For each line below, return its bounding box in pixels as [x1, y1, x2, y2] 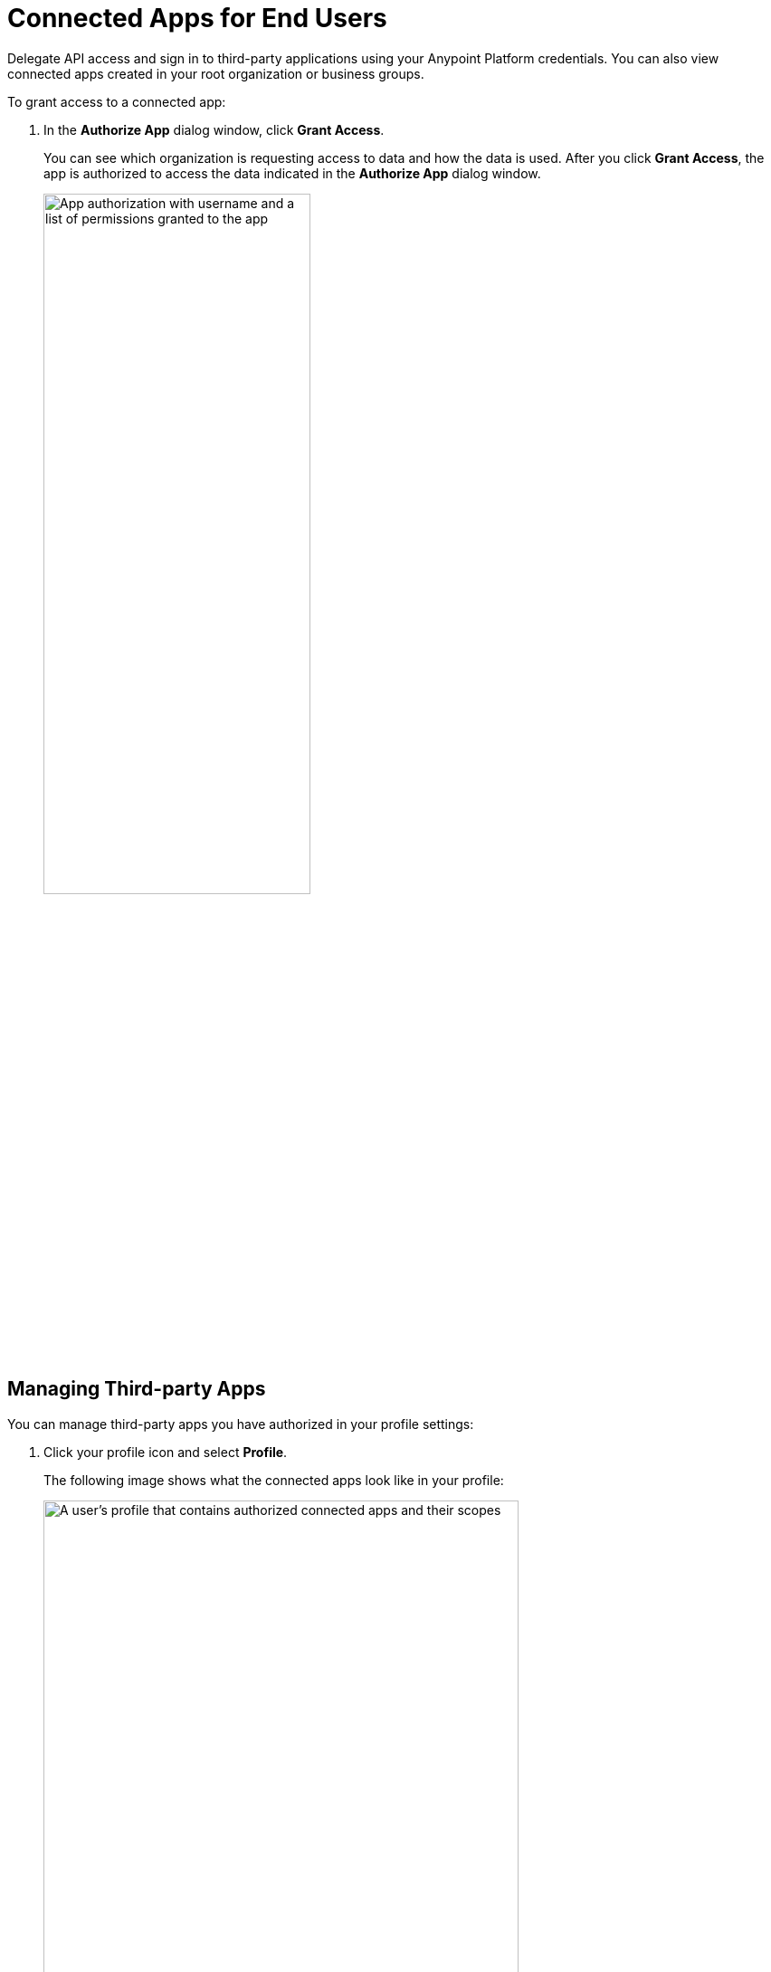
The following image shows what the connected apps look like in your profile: [43, 1472, 504, 1488]
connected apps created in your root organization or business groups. [7, 65, 424, 81]
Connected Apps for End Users [7, 3, 387, 33]
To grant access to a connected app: [7, 93, 226, 110]
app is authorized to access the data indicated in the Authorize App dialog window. [43, 165, 541, 181]
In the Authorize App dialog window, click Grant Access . [43, 121, 385, 138]
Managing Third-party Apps [7, 1377, 266, 1401]
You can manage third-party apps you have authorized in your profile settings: [7, 1415, 474, 1432]
